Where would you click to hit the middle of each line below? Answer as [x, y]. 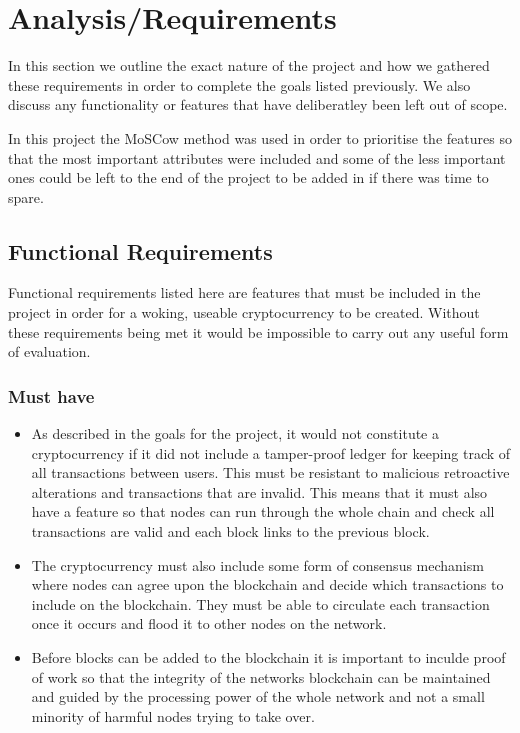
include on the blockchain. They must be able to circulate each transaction [260, 603]
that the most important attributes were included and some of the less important [257, 157]
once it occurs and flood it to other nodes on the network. [209, 623]
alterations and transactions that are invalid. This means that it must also [259, 491]
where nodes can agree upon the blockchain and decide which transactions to [267, 584]
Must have [51, 395]
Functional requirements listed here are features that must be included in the [244, 292]
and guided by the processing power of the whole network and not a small [258, 696]
